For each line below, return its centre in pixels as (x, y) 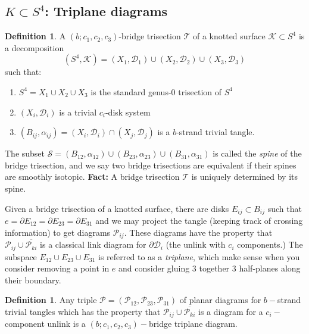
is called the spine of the (257, 153)
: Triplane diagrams (106, 11)
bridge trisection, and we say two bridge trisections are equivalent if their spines (151, 165)
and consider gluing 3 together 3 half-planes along (210, 268)
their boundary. (33, 280)
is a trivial (78, 112)
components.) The (270, 244)
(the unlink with (196, 244)
